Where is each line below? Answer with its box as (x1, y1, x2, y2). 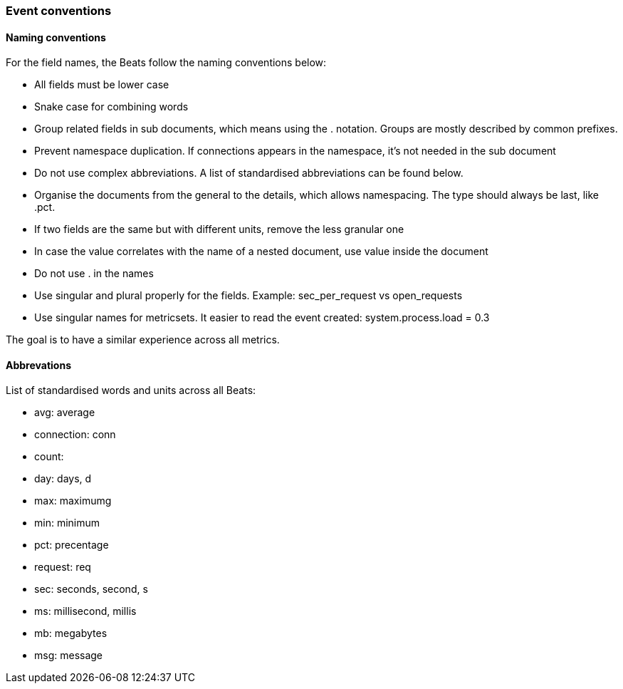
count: (34, 450, 64, 463)
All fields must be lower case (34, 78, 169, 91)
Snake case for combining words (34, 100, 189, 113)
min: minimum (34, 517, 100, 529)
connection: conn (34, 428, 116, 441)
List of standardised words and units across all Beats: (6, 384, 256, 397)
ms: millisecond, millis (34, 605, 137, 618)
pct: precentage (34, 539, 109, 551)
